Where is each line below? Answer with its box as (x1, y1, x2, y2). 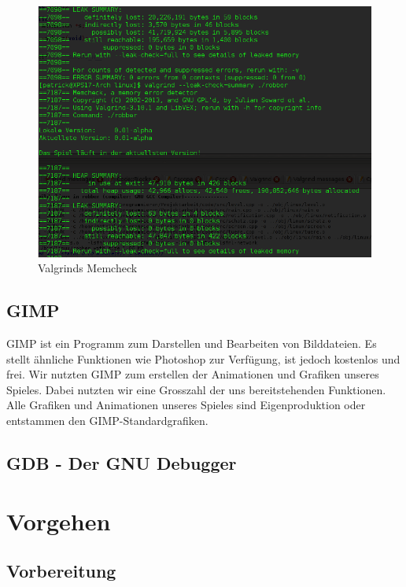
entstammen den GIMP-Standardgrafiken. (6, 412, 209, 429)
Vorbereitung (6, 559, 116, 583)
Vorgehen (6, 504, 111, 537)
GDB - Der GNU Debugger (6, 451, 237, 474)
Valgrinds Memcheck (38, 260, 138, 276)
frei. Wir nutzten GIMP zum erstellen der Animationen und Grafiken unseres (6, 366, 379, 382)
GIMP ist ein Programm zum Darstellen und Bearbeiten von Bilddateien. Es (6, 335, 377, 352)
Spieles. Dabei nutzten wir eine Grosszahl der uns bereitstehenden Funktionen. (6, 381, 386, 397)
